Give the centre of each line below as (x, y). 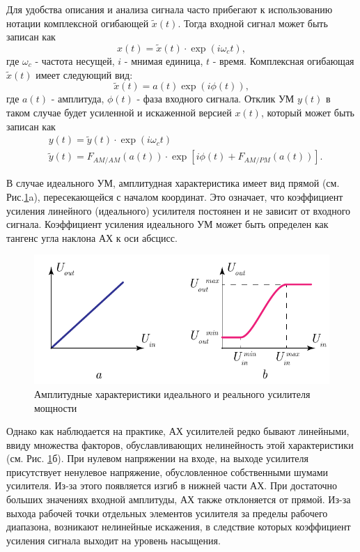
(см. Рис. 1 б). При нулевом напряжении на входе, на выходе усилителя (157, 458)
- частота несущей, (75, 61)
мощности (56, 407)
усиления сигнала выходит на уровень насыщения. (114, 540)
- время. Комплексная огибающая (283, 61)
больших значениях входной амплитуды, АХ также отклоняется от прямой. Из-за (179, 499)
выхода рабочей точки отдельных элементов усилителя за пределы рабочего (167, 513)
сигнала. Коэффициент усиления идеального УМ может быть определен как (167, 224)
